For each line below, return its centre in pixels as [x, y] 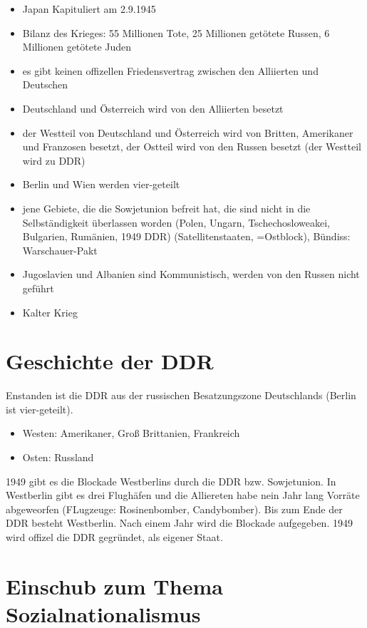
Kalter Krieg [50, 312]
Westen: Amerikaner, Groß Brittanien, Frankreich [131, 433]
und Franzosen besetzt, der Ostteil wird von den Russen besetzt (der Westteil [192, 146]
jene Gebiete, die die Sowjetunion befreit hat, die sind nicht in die [166, 208]
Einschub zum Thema [114, 586]
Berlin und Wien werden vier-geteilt [101, 184]
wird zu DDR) [54, 160]
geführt [38, 288]
